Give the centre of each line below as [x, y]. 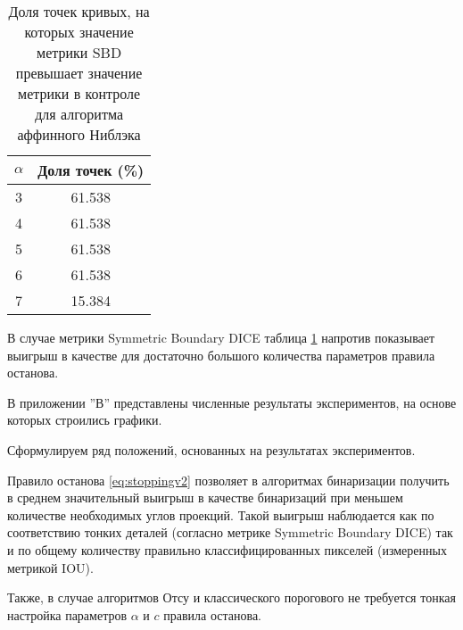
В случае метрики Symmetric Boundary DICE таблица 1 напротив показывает [221, 337]
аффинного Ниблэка [79, 134]
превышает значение [79, 73]
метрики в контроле [79, 93]
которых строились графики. [85, 420]
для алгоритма [79, 114]
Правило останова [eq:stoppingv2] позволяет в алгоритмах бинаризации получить [228, 480]
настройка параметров [67, 614]
